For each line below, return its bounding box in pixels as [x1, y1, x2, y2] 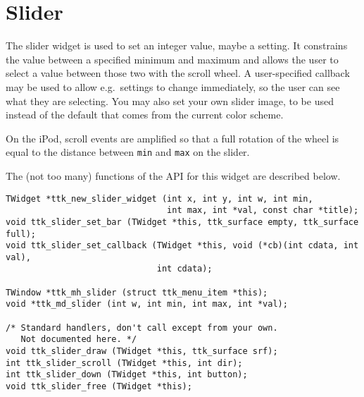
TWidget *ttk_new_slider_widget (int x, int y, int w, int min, [6, 193, 313, 204]
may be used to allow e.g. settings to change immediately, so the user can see [6, 79, 340, 94]
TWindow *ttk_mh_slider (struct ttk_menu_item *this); [6, 287, 268, 298]
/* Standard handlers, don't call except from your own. [6, 322, 278, 333]
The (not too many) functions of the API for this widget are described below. [6, 168, 341, 183]
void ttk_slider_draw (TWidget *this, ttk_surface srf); [6, 346, 278, 357]
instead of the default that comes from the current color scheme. [6, 107, 284, 122]
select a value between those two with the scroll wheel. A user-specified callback [6, 66, 350, 80]
